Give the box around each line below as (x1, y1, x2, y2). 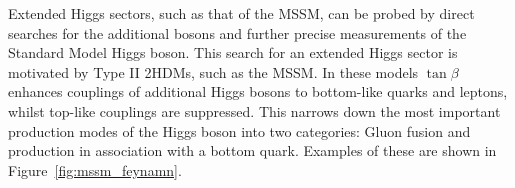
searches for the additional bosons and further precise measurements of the (8, 22, 467, 43)
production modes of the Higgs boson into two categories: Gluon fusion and (8, 120, 471, 141)
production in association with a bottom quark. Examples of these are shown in (8, 140, 497, 161)
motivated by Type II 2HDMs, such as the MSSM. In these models (8, 61, 419, 82)
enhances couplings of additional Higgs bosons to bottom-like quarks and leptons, (8, 81, 508, 102)
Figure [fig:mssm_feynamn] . (8, 159, 182, 180)
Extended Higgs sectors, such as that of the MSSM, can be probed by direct (8, 3, 475, 23)
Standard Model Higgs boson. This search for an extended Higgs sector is (8, 42, 458, 63)
